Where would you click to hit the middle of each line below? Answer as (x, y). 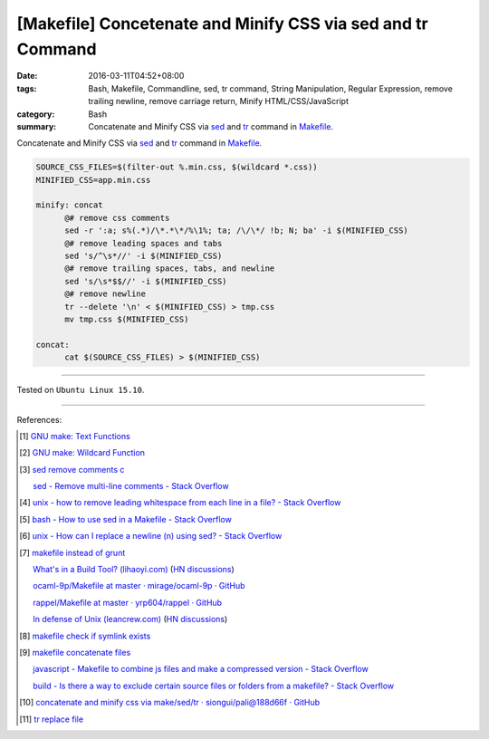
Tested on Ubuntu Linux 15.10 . (81, 390)
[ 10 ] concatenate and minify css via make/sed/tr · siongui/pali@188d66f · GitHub (170, 703)
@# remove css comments (117, 218)
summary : (37, 126)
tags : (27, 88)
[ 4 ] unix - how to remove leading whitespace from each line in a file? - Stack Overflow (180, 503)
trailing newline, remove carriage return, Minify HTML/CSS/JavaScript (218, 101)
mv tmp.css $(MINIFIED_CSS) (127, 319)
